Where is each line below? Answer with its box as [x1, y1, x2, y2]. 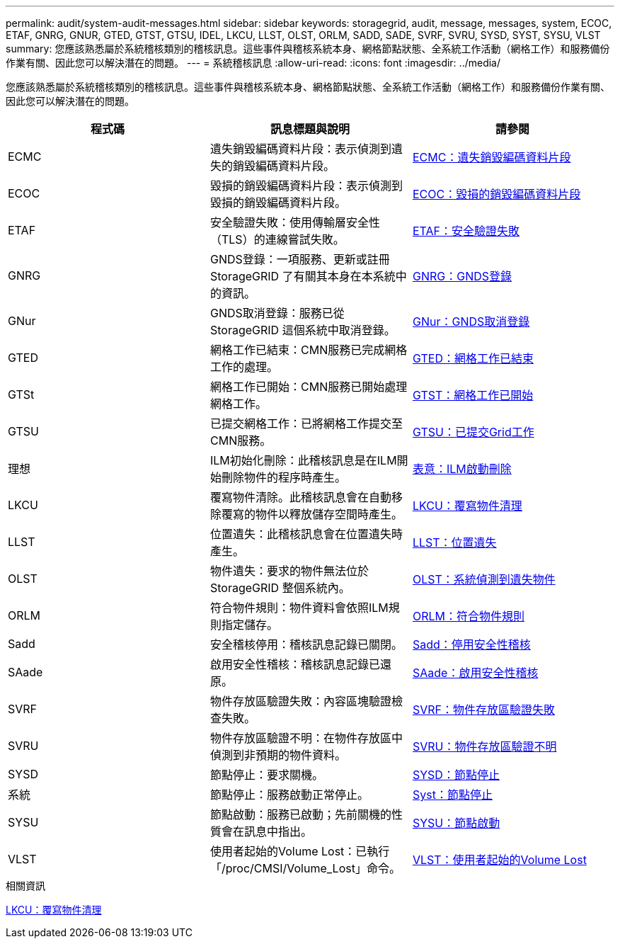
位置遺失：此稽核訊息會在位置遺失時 [209, 527, 403, 541]
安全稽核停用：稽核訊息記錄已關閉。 [209, 637, 403, 652]
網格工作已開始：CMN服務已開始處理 [209, 380, 408, 394]
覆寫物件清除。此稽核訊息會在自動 [209, 490, 391, 504]
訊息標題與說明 [270, 122, 350, 136]
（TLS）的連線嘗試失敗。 [209, 232, 345, 246]
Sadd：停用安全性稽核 [412, 637, 531, 652]
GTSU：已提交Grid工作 [412, 425, 534, 439]
